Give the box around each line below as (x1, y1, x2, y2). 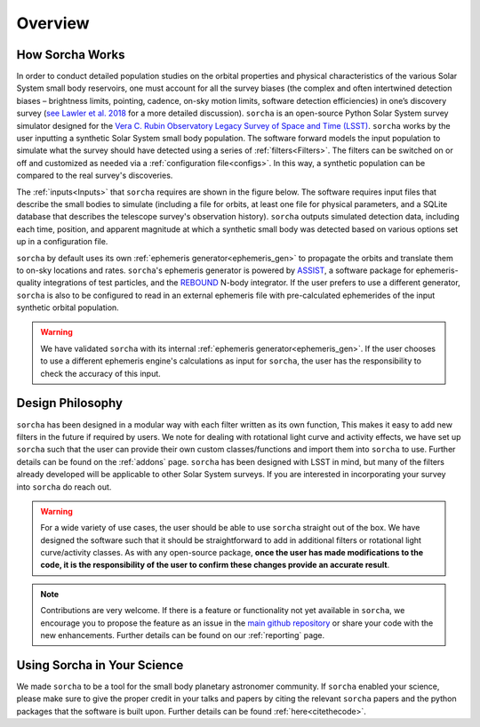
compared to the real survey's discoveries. (16, 170, 173, 181)
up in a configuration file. (16, 236, 108, 247)
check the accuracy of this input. (40, 368, 162, 379)
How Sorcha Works (16, 47, 125, 62)
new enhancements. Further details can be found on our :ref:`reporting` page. (40, 630, 325, 641)
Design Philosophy (16, 395, 124, 411)
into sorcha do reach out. (16, 481, 112, 492)
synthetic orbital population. (16, 302, 119, 313)
